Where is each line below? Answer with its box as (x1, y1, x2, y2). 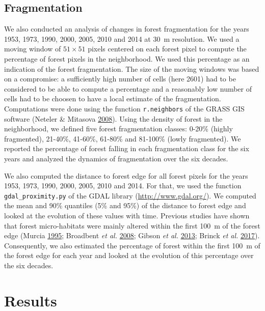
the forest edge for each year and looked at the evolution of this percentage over (4, 250, 254, 261)
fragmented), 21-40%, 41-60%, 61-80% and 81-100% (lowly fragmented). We (4, 133, 241, 144)
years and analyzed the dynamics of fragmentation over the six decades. (4, 153, 228, 163)
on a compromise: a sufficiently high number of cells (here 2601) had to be (4, 73, 236, 84)
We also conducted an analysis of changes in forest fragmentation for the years (4, 23, 249, 34)
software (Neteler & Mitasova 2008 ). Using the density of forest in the (4, 113, 223, 124)
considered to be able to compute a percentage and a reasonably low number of (4, 83, 252, 94)
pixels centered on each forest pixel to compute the (88, 43, 247, 54)
